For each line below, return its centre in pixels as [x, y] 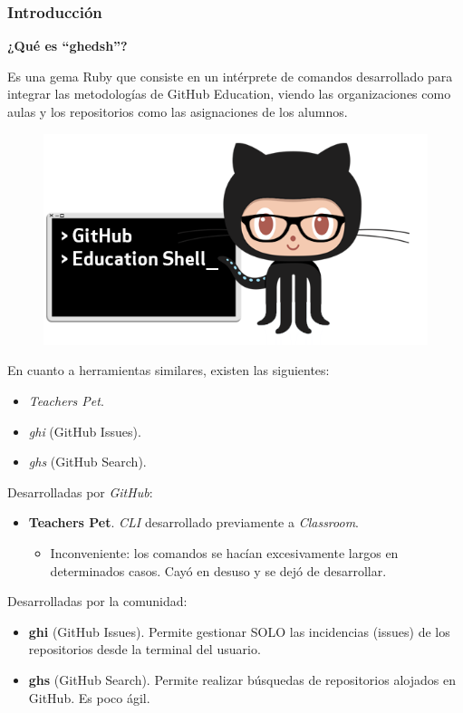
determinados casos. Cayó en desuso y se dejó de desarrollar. [218, 570]
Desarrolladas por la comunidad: [97, 601]
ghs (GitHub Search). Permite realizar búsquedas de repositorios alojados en [242, 680]
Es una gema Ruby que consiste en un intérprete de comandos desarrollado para [230, 76]
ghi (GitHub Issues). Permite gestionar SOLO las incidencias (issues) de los [239, 631]
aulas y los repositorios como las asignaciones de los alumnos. [178, 111]
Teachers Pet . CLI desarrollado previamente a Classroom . [194, 522]
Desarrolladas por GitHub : [80, 491]
